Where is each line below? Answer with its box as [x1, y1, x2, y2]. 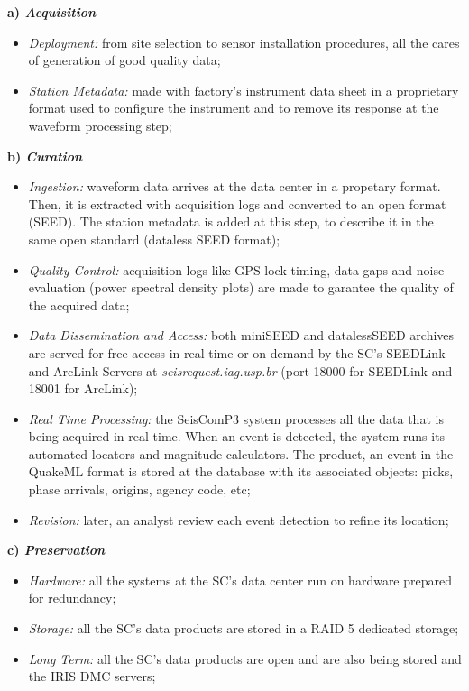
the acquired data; [28, 295, 130, 314]
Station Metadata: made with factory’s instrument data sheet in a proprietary [28, 80, 459, 99]
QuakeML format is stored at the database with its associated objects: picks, [28, 462, 454, 481]
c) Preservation [7, 540, 106, 559]
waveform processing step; [28, 115, 172, 134]
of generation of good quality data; [28, 51, 221, 69]
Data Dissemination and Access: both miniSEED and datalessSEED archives [28, 326, 455, 345]
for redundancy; [28, 588, 116, 607]
